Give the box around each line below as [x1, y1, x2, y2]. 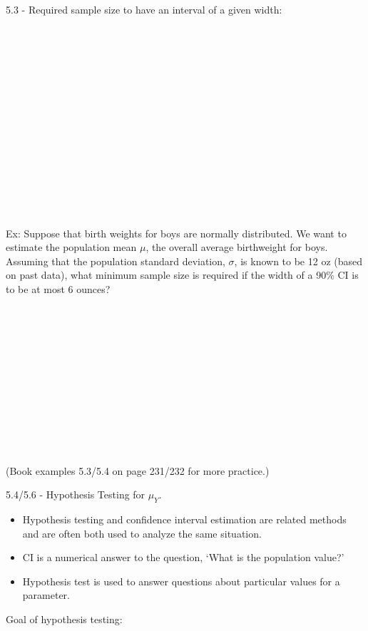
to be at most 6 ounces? [6, 281, 111, 296]
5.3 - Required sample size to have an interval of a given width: [6, 2, 282, 16]
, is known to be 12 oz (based [234, 253, 363, 268]
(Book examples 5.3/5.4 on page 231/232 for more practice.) [6, 463, 270, 478]
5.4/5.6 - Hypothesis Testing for [6, 487, 145, 502]
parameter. [22, 588, 70, 602]
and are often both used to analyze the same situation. [22, 525, 262, 540]
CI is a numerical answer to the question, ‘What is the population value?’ [22, 550, 344, 565]
